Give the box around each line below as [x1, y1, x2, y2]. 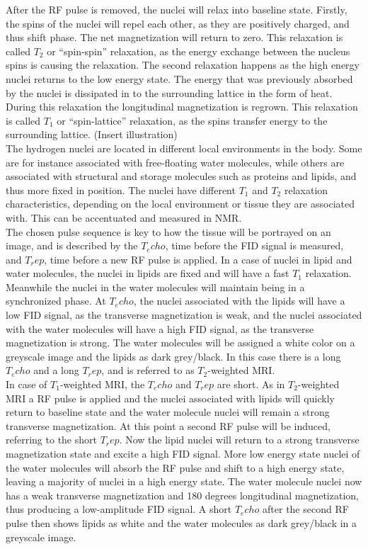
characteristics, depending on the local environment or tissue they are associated [6, 196, 355, 211]
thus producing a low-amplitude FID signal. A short [6, 502, 232, 516]
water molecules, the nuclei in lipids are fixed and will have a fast [6, 266, 289, 281]
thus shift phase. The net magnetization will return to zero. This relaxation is [6, 30, 343, 45]
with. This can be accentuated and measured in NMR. [6, 210, 242, 225]
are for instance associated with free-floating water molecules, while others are [6, 154, 345, 169]
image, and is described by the [6, 238, 138, 253]
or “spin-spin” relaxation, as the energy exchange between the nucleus [47, 43, 350, 58]
